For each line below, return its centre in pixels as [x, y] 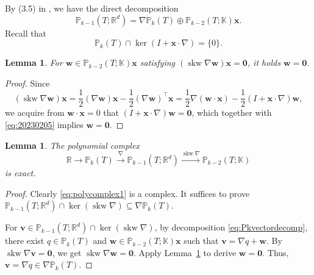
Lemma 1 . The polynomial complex [72, 145]
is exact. [20, 173]
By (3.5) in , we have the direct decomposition [92, 8]
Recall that [26, 33]
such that [201, 241]
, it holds [264, 62]
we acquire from [35, 112]
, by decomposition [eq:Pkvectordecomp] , [231, 227]
